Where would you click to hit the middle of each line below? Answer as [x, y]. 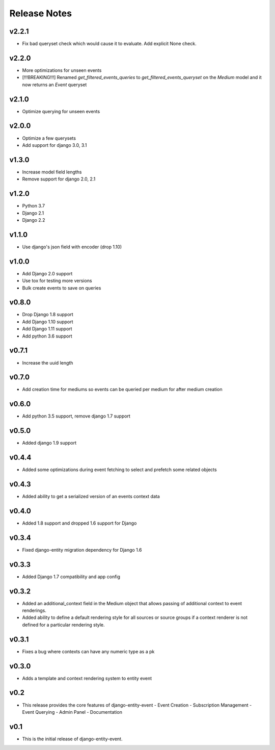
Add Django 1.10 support [48, 322]
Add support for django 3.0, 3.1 [54, 145]
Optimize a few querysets [49, 138]
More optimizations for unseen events [62, 70]
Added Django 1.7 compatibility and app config [71, 577]
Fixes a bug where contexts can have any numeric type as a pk [88, 651]
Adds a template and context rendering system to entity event [87, 678]
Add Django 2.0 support [47, 273]
